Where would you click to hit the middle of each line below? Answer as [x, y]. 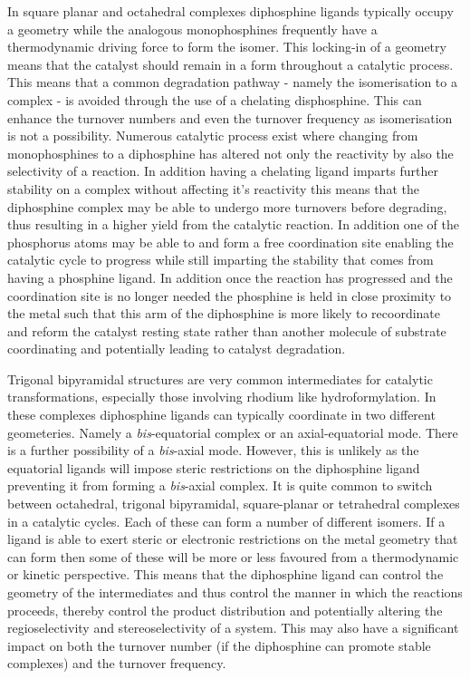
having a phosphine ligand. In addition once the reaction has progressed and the [230, 277]
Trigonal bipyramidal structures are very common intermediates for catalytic [220, 378]
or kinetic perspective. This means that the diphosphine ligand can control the [225, 574]
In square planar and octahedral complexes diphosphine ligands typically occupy [230, 11]
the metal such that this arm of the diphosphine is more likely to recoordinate [224, 313]
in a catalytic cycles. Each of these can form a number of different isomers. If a [226, 521]
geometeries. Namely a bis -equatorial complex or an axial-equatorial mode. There [233, 432]
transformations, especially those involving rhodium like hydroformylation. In [222, 397]
